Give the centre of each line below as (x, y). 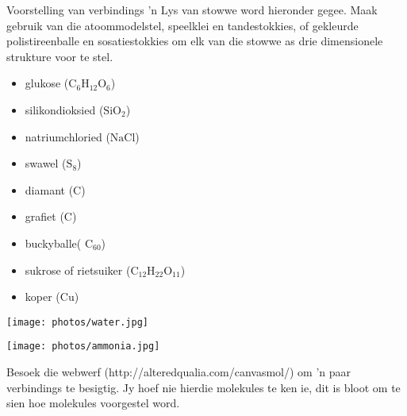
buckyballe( (53, 243)
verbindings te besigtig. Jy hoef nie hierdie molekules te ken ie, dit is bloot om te (203, 387)
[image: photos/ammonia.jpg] (83, 347)
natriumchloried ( (67, 136)
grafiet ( (44, 216)
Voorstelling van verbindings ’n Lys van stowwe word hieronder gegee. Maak (192, 10)
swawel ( (46, 163)
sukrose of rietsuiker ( (78, 270)
